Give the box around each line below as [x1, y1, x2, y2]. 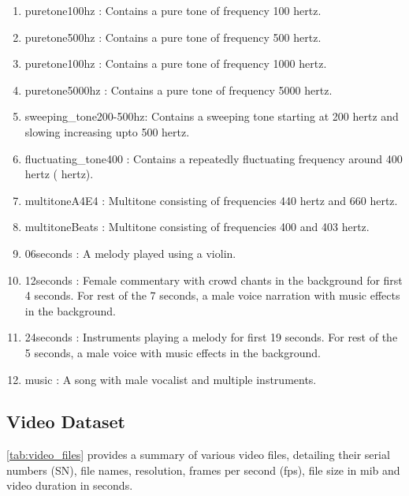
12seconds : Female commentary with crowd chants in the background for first [24, 271, 403, 288]
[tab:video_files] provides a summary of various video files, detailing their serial [6, 446, 390, 463]
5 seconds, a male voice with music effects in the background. [24, 344, 321, 360]
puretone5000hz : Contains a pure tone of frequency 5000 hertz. [24, 81, 333, 98]
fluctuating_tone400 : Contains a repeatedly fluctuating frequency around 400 [24, 150, 403, 166]
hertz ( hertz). [24, 166, 94, 182]
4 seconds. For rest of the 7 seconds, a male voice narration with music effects [24, 287, 400, 304]
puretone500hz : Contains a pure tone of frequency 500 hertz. [24, 28, 322, 45]
